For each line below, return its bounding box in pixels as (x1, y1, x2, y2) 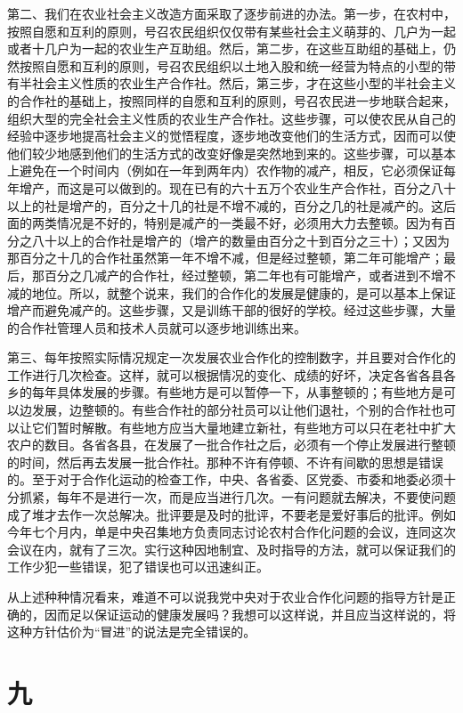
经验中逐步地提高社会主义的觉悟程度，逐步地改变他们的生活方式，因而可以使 (7, 126, 456, 145)
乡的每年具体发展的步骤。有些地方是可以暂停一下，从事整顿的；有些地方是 (7, 383, 443, 401)
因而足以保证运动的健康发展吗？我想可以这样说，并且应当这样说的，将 (44, 604, 456, 623)
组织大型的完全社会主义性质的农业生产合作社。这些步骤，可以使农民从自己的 (7, 109, 456, 127)
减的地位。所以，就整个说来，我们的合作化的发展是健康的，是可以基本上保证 (7, 283, 456, 302)
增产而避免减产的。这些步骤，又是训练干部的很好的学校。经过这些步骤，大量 (7, 301, 456, 320)
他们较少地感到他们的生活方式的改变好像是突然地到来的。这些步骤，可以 (7, 143, 431, 162)
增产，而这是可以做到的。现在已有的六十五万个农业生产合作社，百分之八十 (19, 178, 456, 197)
